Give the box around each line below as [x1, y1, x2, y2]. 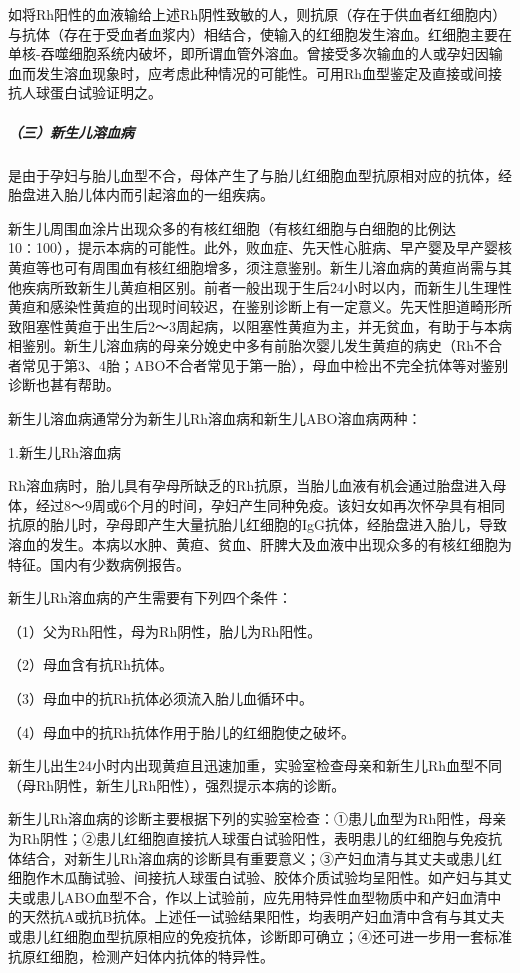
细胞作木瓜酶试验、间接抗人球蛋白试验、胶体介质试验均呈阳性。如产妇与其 [8, 867, 498, 888]
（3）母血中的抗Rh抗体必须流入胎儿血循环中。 [8, 688, 314, 708]
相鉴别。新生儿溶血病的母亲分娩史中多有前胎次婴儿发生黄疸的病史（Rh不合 [8, 335, 503, 356]
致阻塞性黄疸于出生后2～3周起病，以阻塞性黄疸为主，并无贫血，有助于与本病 [8, 315, 512, 336]
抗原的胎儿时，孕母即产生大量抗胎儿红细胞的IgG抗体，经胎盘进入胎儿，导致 [8, 514, 508, 535]
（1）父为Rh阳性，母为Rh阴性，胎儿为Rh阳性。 [8, 620, 322, 641]
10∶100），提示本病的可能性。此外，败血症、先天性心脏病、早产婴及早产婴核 [8, 237, 512, 258]
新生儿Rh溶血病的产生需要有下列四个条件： [8, 587, 293, 608]
